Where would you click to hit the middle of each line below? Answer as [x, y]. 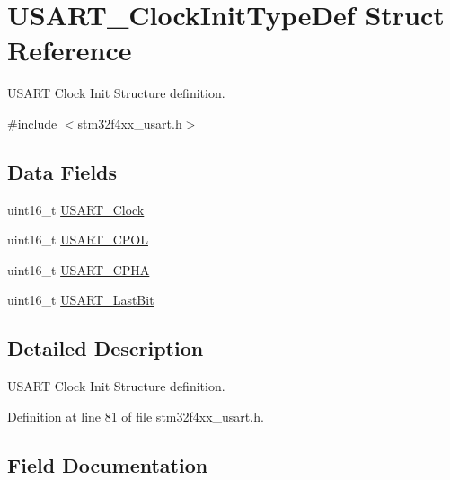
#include [32, 123]
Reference [70, 50]
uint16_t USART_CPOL [78, 240]
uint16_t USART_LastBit [81, 300]
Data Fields [62, 171]
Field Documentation [108, 464]
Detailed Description [106, 348]
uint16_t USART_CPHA [79, 269]
